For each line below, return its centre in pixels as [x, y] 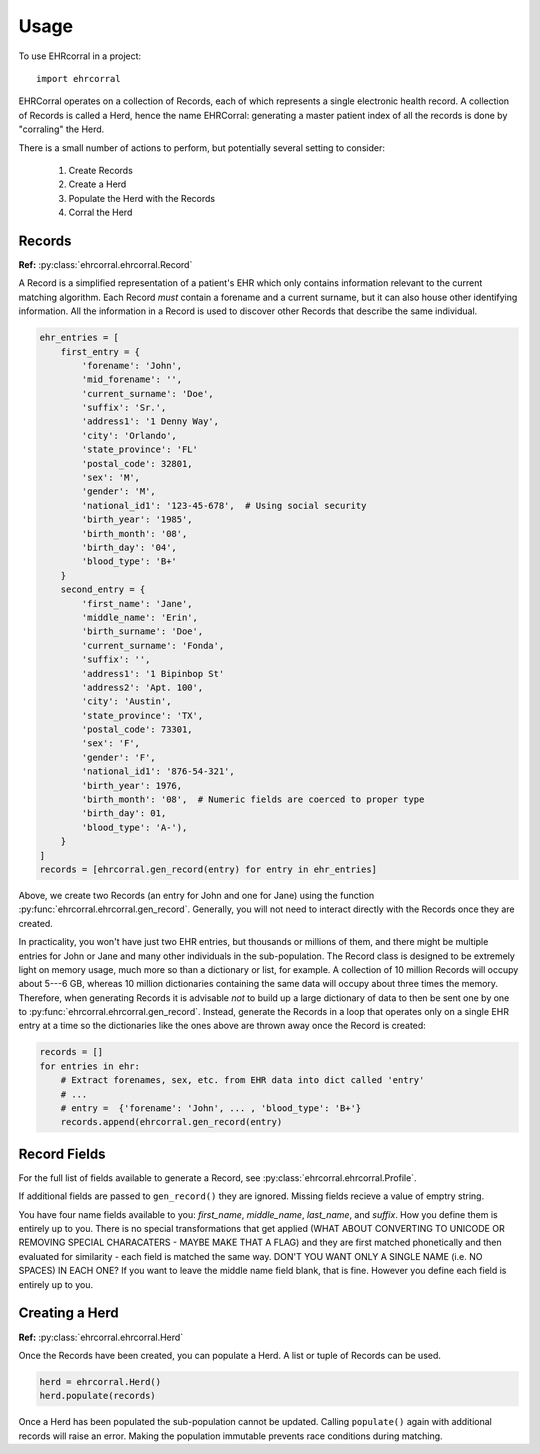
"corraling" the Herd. [61, 129]
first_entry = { [100, 351]
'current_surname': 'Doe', [147, 393]
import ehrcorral [78, 78]
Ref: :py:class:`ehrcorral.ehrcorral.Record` [105, 264]
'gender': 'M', [119, 491]
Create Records [101, 170]
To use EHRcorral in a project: [80, 56]
